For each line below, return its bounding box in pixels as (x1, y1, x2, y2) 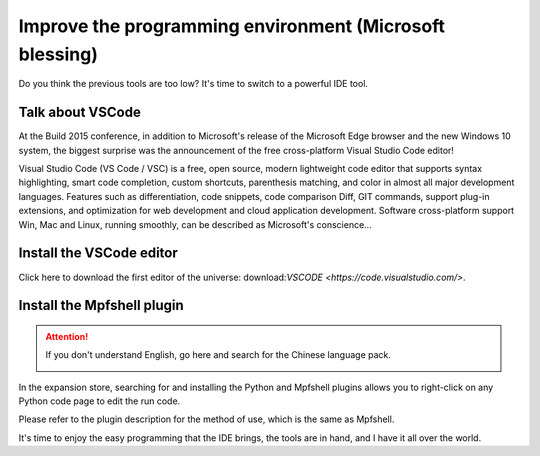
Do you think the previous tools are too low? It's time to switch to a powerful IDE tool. (18, 78, 369, 90)
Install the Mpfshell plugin (18, 297, 184, 314)
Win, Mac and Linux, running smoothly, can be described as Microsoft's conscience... (18, 218, 372, 230)
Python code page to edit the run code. (18, 395, 181, 407)
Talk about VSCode (18, 104, 142, 121)
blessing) (18, 43, 99, 65)
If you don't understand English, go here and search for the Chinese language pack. (45, 349, 392, 361)
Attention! (45, 330, 89, 342)
